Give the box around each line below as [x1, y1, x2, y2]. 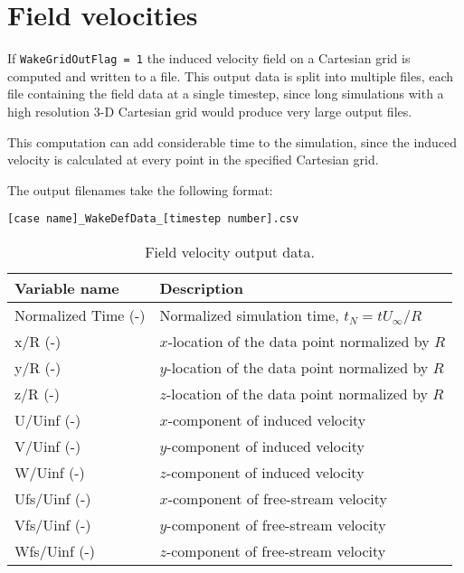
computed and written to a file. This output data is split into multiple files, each [7, 66, 454, 85]
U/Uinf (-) [14, 409, 81, 430]
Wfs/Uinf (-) [14, 540, 95, 561]
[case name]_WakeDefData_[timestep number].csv [7, 212, 299, 226]
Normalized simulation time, [159, 305, 339, 325]
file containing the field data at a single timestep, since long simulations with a [7, 84, 444, 103]
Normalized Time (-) [14, 305, 146, 325]
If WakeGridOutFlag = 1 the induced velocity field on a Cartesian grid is [7, 49, 411, 68]
